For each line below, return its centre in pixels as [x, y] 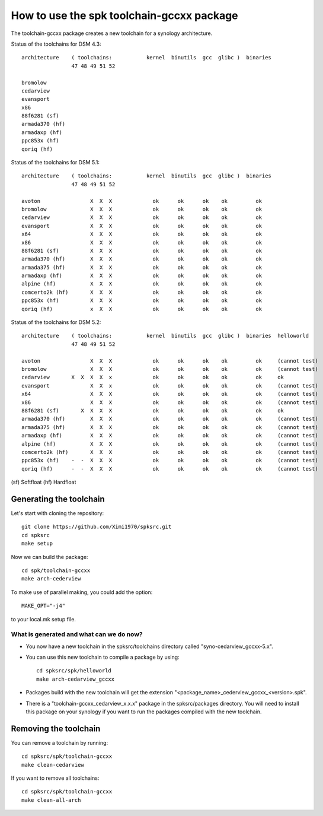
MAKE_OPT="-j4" [44, 606]
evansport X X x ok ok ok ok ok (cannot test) [170, 385]
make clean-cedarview [53, 765]
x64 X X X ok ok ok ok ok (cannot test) [170, 394]
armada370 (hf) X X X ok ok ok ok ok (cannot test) [170, 419]
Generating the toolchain [58, 499]
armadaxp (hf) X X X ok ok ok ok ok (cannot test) [170, 436]
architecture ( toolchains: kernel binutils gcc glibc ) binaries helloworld [165, 336]
